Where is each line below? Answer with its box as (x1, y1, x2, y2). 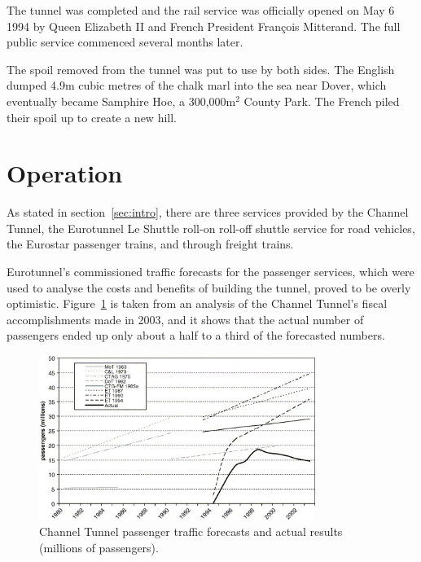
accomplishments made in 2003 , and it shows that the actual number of (7, 310, 364, 327)
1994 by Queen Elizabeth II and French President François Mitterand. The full (7, 17, 401, 34)
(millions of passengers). (39, 538, 159, 555)
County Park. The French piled (243, 92, 400, 109)
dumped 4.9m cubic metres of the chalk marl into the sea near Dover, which (7, 77, 387, 94)
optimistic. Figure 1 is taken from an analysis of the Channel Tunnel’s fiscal (7, 295, 388, 312)
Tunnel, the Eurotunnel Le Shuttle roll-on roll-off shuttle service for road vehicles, (7, 219, 415, 236)
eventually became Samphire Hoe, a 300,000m (7, 92, 236, 109)
